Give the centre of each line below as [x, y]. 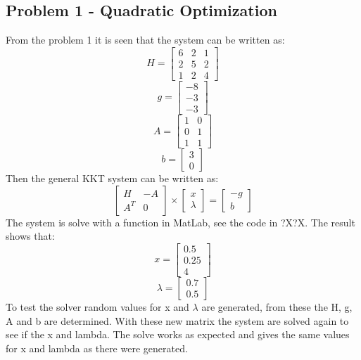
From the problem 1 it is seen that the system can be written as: [145, 40]
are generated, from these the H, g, [277, 306]
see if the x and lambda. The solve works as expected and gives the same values [178, 334]
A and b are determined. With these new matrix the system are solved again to [177, 320]
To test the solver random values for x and [97, 306]
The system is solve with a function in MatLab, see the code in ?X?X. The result [180, 222]
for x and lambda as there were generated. [97, 348]
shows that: [30, 236]
